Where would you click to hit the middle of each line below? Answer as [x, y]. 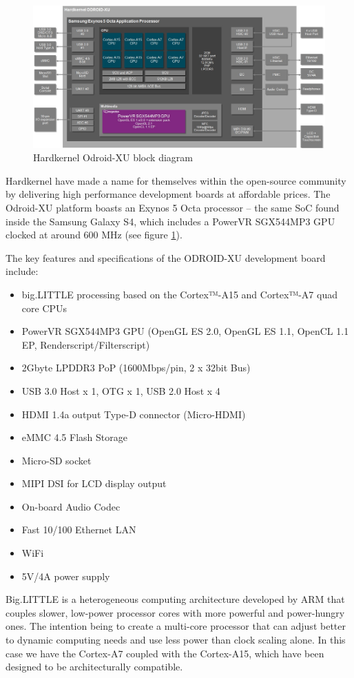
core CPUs [44, 308]
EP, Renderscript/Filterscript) [86, 344]
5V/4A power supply [66, 576]
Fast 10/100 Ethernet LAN [79, 530]
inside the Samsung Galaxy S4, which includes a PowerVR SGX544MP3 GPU [170, 221]
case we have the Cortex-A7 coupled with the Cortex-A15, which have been [165, 653]
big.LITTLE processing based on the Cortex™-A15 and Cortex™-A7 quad [179, 294]
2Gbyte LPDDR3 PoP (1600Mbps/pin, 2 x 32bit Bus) [136, 368]
